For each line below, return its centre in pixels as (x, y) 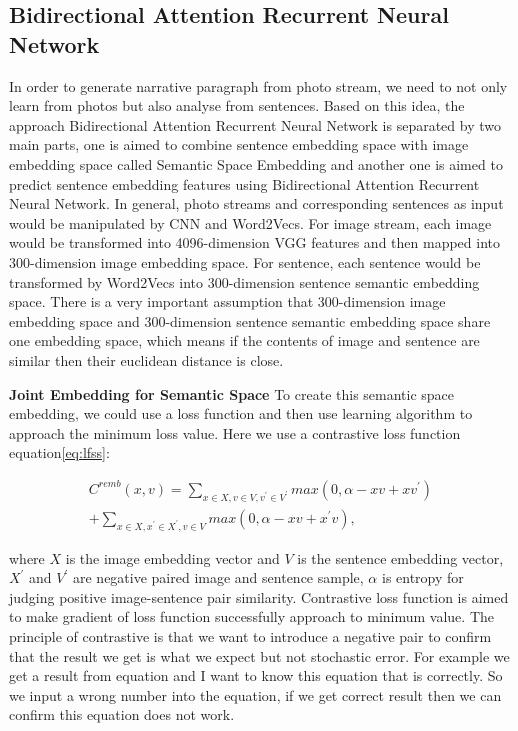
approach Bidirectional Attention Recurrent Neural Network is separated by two (255, 124)
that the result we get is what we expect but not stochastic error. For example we (259, 655)
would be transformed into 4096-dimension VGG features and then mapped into (254, 242)
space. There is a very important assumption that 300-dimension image (227, 301)
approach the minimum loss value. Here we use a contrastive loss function (235, 432)
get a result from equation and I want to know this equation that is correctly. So (256, 675)
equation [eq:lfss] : (59, 452)
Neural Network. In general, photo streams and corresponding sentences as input (256, 203)
